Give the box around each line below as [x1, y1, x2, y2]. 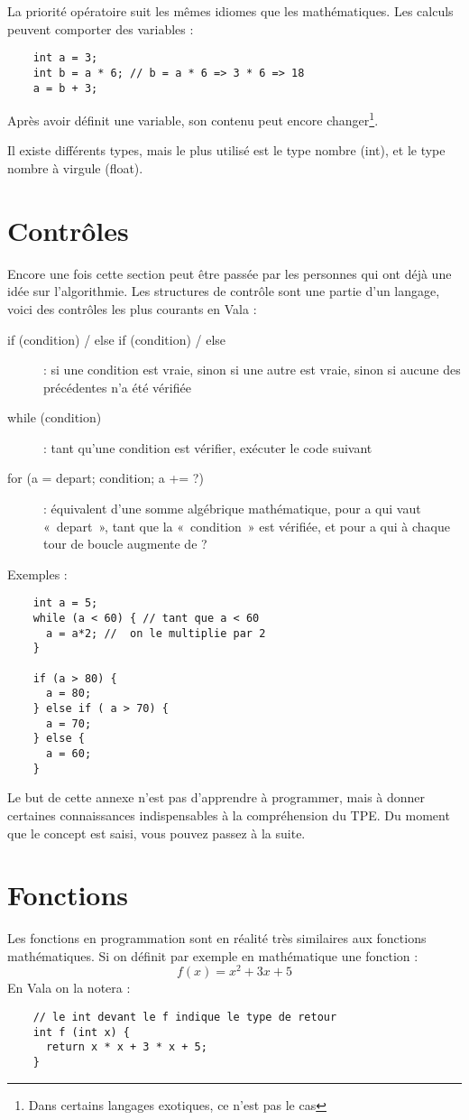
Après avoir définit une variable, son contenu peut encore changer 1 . [7, 108, 379, 129]
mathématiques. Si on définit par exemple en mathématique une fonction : [7, 946, 418, 965]
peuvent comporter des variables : [7, 19, 194, 38]
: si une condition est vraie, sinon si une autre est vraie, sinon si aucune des [43, 360, 461, 379]
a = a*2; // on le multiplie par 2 [45, 626, 266, 640]
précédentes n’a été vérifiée [43, 377, 191, 396]
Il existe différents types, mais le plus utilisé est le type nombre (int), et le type [7, 141, 446, 160]
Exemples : [7, 564, 68, 583]
